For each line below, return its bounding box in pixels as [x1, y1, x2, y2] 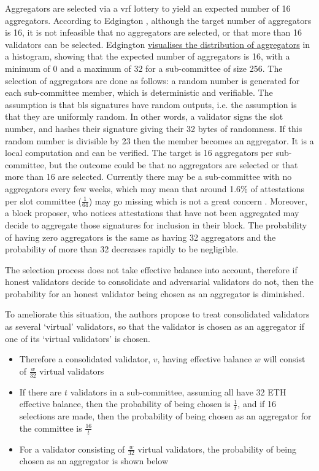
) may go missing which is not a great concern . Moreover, [88, 194, 307, 207]
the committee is [19, 421, 82, 434]
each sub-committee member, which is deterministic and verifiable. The [5, 86, 273, 99]
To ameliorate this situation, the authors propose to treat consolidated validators [5, 308, 310, 321]
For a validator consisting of [19, 442, 125, 455]
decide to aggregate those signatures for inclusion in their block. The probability [5, 218, 307, 231]
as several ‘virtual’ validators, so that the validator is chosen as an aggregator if [5, 320, 305, 333]
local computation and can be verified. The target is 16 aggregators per [5, 146, 274, 159]
